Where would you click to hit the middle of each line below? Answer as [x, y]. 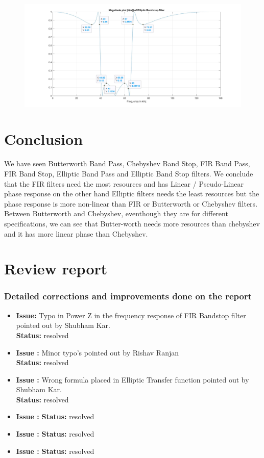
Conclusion [44, 139]
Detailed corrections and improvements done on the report [128, 296]
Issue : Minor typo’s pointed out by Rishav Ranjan [98, 352]
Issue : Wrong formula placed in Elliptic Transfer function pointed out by [133, 379]
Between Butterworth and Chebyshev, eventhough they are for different [116, 213]
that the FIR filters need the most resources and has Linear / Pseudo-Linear [124, 183]
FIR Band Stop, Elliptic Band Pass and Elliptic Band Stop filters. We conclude [129, 173]
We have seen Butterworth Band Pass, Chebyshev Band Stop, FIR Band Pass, [127, 163]
